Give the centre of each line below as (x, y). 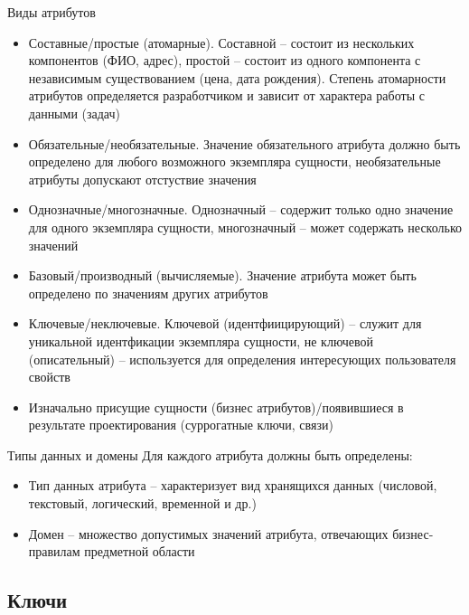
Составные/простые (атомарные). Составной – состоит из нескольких (221, 42)
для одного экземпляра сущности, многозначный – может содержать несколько (245, 227)
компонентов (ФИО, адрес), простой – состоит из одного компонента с (225, 60)
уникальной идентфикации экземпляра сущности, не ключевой (201, 341)
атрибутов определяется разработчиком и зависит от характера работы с (226, 95)
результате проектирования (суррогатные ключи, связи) (181, 425)
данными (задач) (74, 113)
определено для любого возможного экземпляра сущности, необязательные (234, 161)
